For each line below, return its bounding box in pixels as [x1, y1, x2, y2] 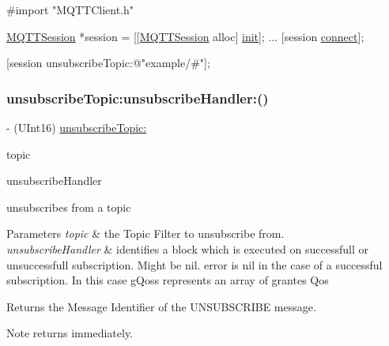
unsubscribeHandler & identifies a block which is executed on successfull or [6, 240, 368, 257]
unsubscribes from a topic [6, 198, 131, 215]
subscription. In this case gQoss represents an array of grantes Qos [6, 272, 329, 288]
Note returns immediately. [6, 325, 134, 341]
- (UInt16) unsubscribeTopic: [6, 119, 147, 135]
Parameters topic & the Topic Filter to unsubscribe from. [6, 225, 285, 242]
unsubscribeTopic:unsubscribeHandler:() [6, 88, 269, 107]
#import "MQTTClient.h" [6, 2, 134, 17]
